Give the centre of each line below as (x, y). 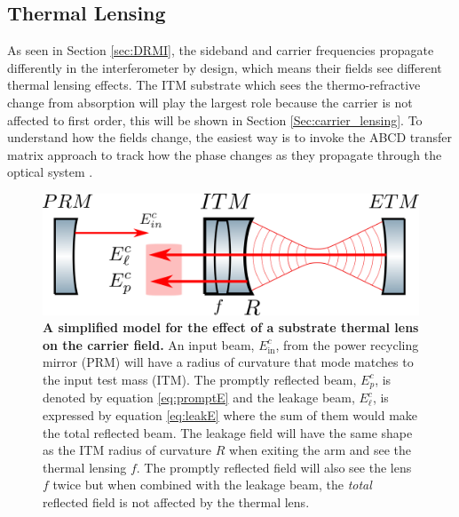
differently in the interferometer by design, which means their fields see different (225, 67)
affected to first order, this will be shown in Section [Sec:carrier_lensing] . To (215, 119)
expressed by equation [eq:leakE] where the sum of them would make (230, 415)
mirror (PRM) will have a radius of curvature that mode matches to (228, 362)
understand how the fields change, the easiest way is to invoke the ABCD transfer (230, 137)
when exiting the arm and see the (321, 450)
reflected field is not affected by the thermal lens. (176, 501)
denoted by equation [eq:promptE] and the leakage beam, (199, 398)
